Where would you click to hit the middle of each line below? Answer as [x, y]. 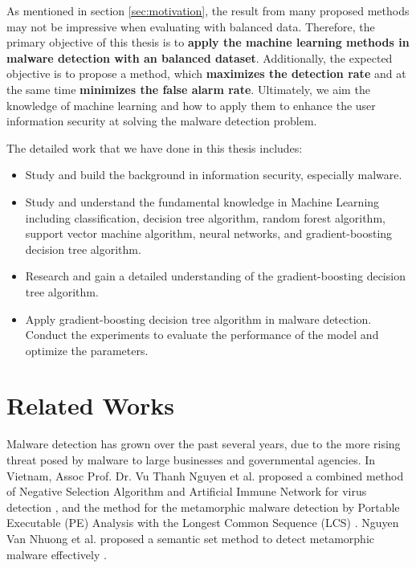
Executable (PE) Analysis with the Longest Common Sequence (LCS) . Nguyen [203, 523]
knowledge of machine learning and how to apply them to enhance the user [191, 105]
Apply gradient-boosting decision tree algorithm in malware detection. [198, 319]
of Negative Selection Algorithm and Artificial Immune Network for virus [187, 491]
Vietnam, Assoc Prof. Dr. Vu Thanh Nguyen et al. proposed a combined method [205, 475]
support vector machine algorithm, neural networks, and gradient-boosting [209, 233]
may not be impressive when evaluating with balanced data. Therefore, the [191, 26]
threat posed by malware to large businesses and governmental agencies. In [191, 460]
